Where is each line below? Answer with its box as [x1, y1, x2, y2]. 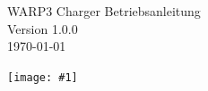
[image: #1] [7, 70, 78, 84]
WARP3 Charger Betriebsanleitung [7, 2, 201, 20]
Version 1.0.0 [7, 19, 78, 37]
